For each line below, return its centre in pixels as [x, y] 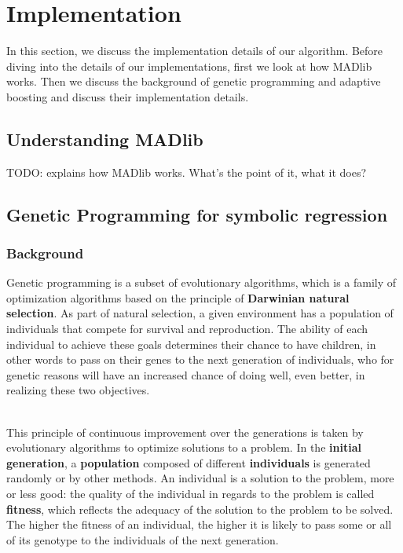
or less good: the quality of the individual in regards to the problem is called [191, 494]
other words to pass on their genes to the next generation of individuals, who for [200, 359]
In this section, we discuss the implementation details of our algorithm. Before [195, 51]
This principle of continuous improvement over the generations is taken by [185, 432]
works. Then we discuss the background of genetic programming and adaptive [194, 81]
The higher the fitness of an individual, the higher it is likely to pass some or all [199, 524]
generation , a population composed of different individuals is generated [189, 462]
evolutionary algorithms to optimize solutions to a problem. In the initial [184, 447]
